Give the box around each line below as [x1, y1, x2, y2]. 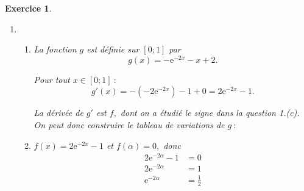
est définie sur [87, 43, 140, 56]
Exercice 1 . [5, 2, 52, 14]
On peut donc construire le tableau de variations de [34, 118, 225, 131]
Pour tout [34, 73, 70, 85]
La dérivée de [34, 106, 83, 119]
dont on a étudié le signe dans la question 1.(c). [120, 106, 300, 119]
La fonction [34, 43, 77, 56]
